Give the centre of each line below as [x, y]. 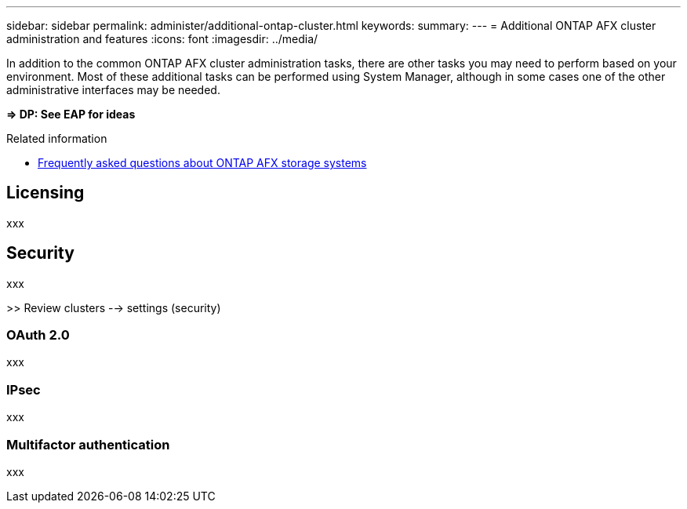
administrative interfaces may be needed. [113, 90]
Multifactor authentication [88, 444]
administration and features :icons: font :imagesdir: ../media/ [162, 39]
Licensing [45, 193]
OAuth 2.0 [38, 335]
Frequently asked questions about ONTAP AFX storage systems [202, 163]
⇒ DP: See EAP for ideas [71, 114]
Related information [57, 138]
